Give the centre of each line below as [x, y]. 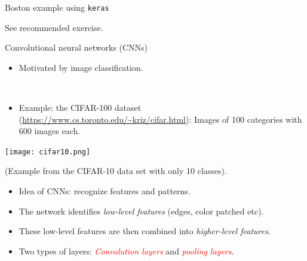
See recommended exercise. [54, 27]
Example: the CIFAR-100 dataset [80, 108]
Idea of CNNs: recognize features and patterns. [105, 191]
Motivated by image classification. [81, 67]
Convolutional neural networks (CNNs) [76, 47]
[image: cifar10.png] [48, 152]
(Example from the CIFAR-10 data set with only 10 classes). [116, 171]
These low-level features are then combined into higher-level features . [145, 231]
